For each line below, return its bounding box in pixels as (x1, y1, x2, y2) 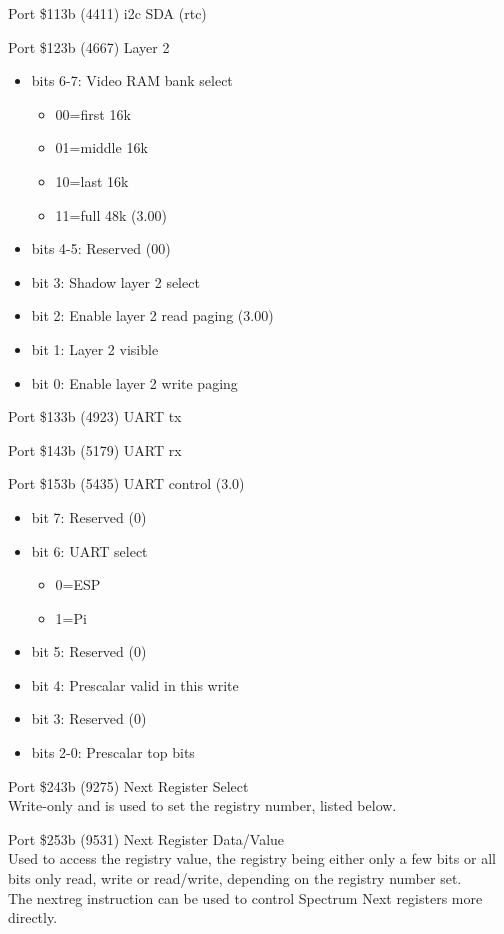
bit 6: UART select (31, 540, 148, 561)
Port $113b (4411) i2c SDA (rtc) (8, 3, 207, 23)
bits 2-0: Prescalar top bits (31, 742, 195, 763)
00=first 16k (55, 103, 131, 124)
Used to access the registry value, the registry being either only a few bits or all (8, 848, 496, 869)
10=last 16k (55, 170, 129, 191)
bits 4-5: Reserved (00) (31, 238, 171, 259)
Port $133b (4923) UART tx (8, 406, 182, 427)
